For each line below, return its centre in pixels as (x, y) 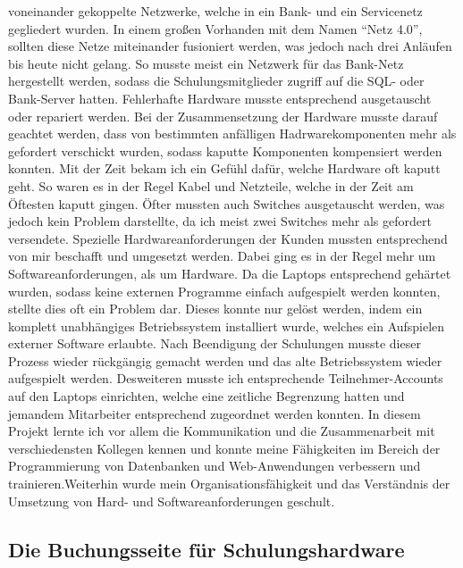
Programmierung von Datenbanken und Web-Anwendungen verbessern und (215, 466)
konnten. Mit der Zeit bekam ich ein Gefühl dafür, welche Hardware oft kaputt (224, 168)
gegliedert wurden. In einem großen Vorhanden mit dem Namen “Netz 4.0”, (215, 28)
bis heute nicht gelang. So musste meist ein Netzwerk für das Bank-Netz (206, 63)
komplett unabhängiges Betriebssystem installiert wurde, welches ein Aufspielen (227, 326)
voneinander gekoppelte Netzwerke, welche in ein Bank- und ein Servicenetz (215, 11)
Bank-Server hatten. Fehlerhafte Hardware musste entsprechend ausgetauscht (220, 98)
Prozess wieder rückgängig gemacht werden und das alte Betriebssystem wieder (225, 360)
